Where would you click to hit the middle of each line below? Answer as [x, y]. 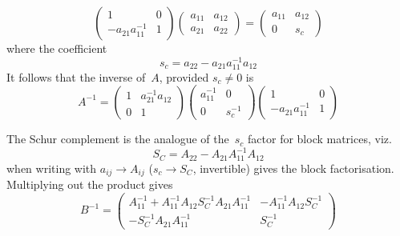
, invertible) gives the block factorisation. [293, 168]
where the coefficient [57, 48]
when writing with [52, 168]
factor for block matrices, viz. [320, 139]
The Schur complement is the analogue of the [118, 139]
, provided [184, 76]
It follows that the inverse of [76, 76]
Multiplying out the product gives [90, 184]
